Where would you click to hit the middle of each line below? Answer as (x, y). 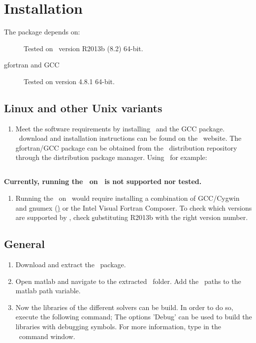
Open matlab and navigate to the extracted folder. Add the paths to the (128, 281)
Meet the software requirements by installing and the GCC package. (120, 128)
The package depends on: (42, 32)
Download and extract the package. (71, 265)
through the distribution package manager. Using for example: (111, 157)
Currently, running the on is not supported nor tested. (103, 181)
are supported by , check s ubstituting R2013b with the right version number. (132, 217)
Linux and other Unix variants (83, 108)
